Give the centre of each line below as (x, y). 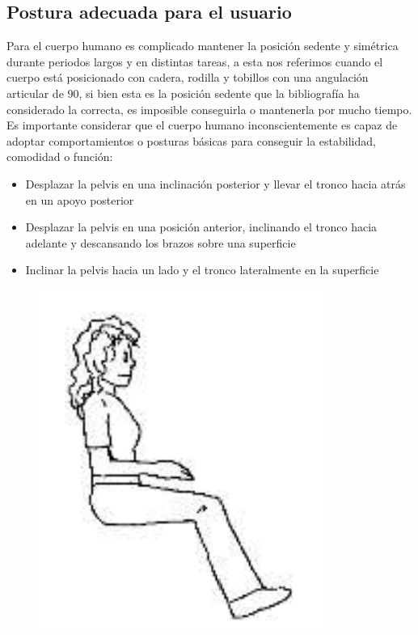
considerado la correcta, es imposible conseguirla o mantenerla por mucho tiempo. (209, 109)
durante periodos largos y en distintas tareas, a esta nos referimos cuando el (195, 61)
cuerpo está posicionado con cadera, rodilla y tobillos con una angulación (188, 77)
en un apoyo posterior (80, 199)
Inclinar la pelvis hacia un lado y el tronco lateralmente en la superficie (202, 270)
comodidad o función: (60, 157)
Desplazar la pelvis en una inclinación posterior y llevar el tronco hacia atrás (215, 183)
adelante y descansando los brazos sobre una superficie (160, 242)
